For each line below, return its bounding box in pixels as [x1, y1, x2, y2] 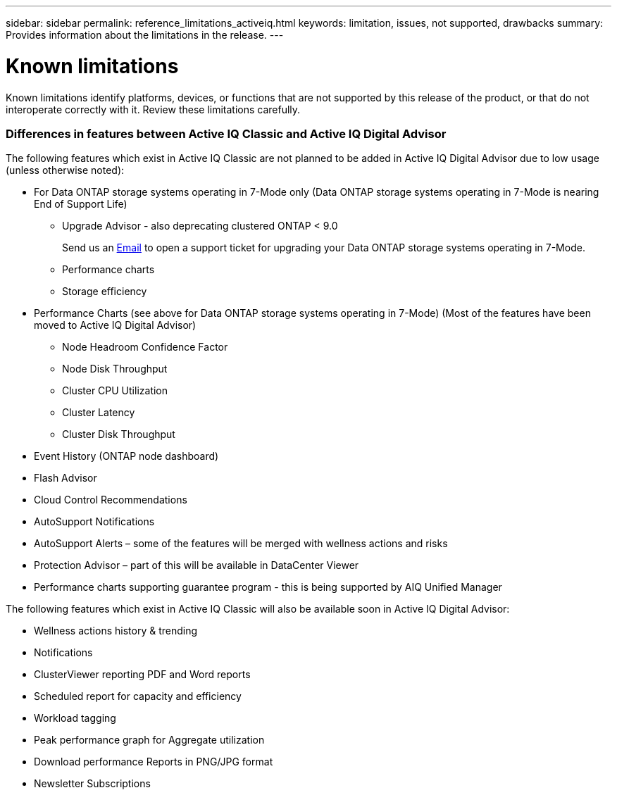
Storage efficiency [62, 285, 147, 298]
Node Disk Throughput [62, 363, 168, 375]
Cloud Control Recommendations [34, 494, 187, 506]
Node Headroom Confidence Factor [62, 341, 228, 353]
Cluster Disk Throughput [62, 428, 175, 441]
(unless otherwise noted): [6, 164, 125, 177]
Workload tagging [34, 712, 116, 725]
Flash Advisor [34, 472, 97, 484]
